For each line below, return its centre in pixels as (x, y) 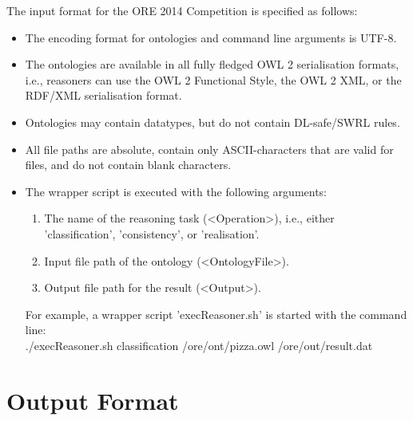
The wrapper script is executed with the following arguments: (176, 191)
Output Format (93, 400)
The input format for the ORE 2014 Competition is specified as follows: (182, 10)
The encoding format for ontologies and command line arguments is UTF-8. (211, 37)
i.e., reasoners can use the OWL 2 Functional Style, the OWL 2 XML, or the (213, 79)
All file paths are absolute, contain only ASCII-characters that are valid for (209, 149)
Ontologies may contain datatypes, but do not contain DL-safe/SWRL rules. (212, 122)
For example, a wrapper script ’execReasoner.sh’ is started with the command (216, 314)
